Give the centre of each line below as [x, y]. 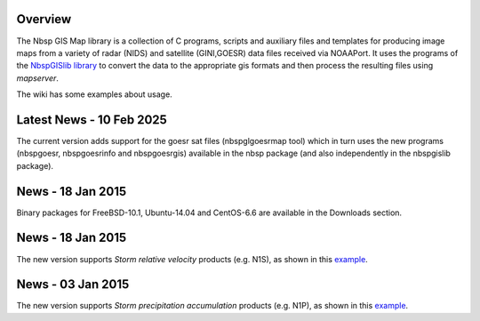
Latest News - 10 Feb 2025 [92, 120]
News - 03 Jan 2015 [73, 285]
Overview [44, 19]
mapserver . [38, 78]
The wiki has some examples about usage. [94, 94]
